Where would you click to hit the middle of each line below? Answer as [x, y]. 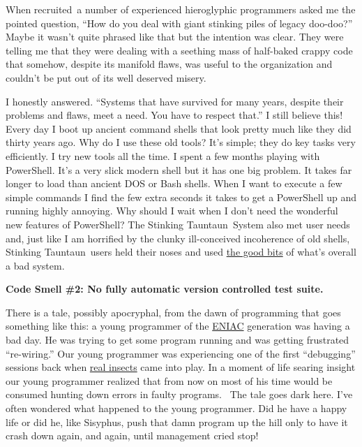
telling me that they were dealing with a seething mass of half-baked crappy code [179, 50]
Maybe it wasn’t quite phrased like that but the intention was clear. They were [175, 37]
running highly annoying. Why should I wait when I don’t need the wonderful [172, 211]
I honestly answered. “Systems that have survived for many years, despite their [175, 101]
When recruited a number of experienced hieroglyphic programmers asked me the [181, 9]
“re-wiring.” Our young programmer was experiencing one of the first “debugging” [181, 353]
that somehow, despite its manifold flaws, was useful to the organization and [169, 64]
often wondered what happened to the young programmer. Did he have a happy [176, 408]
